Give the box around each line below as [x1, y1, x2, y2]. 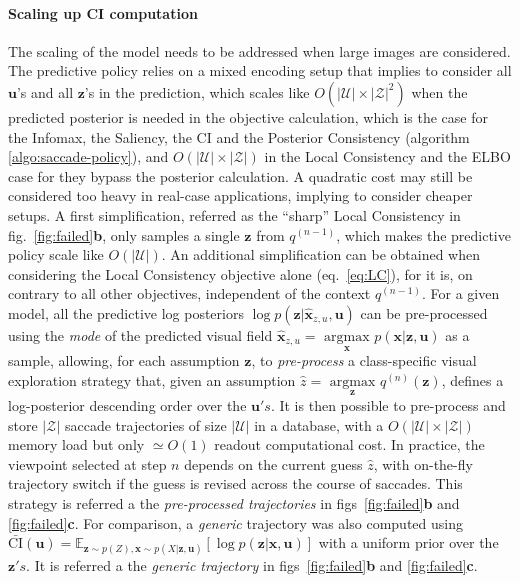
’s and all [16, 81, 74, 102]
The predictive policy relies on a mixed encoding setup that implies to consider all [8, 60, 512, 81]
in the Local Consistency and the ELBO [264, 146, 511, 167]
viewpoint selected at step [8, 453, 167, 474]
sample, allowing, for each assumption [8, 350, 240, 371]
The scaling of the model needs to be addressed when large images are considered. [8, 40, 511, 61]
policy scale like [8, 244, 104, 265]
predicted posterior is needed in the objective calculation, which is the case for [8, 106, 488, 127]
